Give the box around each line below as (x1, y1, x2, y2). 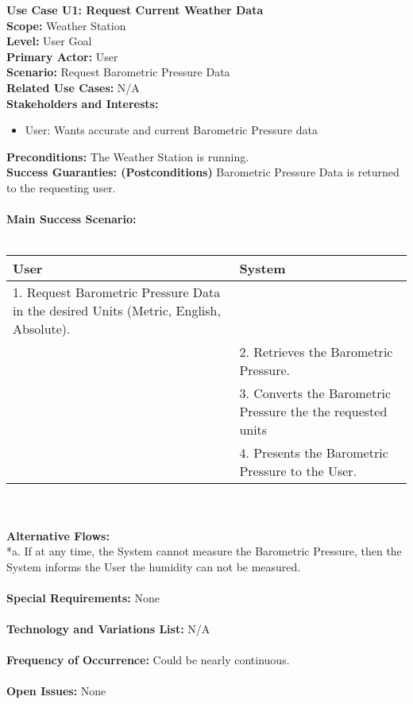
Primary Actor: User (6, 48, 118, 64)
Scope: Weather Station (6, 17, 126, 33)
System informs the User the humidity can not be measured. (6, 558, 301, 574)
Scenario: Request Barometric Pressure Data (6, 64, 230, 80)
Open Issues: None (6, 683, 106, 699)
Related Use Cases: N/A (6, 79, 140, 95)
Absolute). (13, 319, 71, 338)
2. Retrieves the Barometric (239, 342, 393, 362)
